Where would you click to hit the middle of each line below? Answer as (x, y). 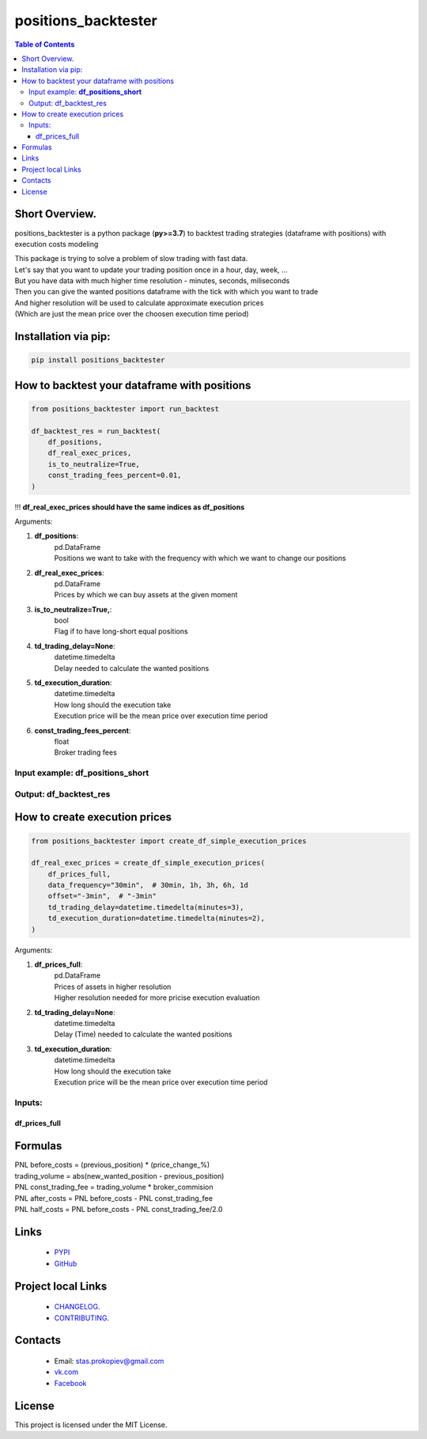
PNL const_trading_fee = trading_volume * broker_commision (114, 1187)
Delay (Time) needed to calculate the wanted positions (143, 1034)
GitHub (66, 1263)
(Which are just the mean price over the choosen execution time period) (132, 314)
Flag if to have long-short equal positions (121, 631)
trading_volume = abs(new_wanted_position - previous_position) (119, 1176)
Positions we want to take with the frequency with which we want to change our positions (200, 559)
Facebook (70, 1383)
